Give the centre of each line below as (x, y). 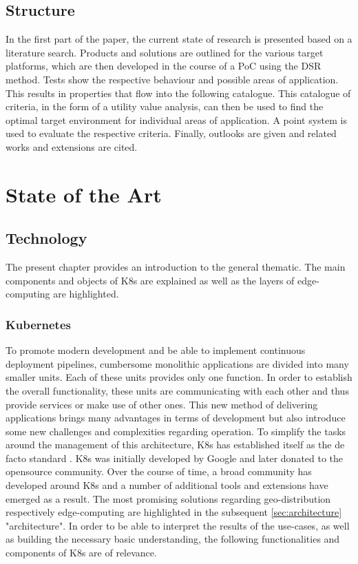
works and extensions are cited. (72, 146)
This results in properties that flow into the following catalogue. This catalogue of (178, 93)
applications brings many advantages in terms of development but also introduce (176, 418)
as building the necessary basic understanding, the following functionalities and (173, 539)
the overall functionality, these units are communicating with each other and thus (177, 390)
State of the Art (84, 194)
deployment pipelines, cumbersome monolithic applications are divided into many (177, 363)
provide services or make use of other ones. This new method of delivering (162, 404)
